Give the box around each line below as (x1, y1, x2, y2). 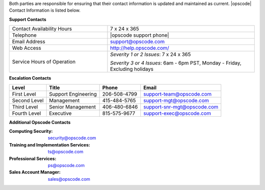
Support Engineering (49, 90, 97, 97)
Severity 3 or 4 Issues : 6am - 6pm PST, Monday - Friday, (110, 60, 241, 66)
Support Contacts (9, 16, 47, 22)
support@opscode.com (110, 38, 165, 45)
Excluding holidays (110, 66, 154, 73)
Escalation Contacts (9, 75, 52, 81)
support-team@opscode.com (143, 90, 212, 97)
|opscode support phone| (110, 32, 169, 39)
